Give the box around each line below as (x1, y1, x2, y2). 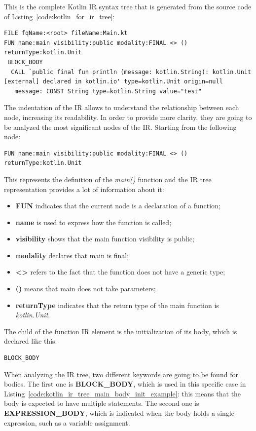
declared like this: (4, 336, 57, 346)
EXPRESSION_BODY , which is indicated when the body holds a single (4, 408, 234, 418)
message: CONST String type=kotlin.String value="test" (14, 87, 202, 95)
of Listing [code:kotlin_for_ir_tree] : (4, 11, 115, 21)
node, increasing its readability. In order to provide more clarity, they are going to (4, 112, 252, 122)
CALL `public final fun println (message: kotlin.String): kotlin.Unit (11, 68, 252, 76)
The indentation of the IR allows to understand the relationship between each (4, 102, 239, 113)
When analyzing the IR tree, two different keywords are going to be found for (4, 369, 238, 379)
